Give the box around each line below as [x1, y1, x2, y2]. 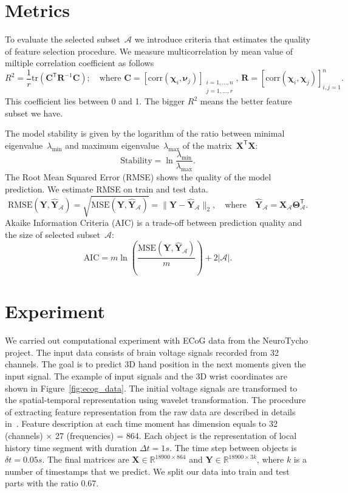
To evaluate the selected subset [5, 33, 120, 46]
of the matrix [182, 138, 232, 151]
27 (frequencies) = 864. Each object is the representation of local [55, 429, 297, 441]
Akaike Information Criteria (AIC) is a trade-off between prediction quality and [5, 216, 302, 228]
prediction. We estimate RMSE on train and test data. [5, 182, 208, 195]
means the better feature [200, 95, 292, 107]
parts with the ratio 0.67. [5, 477, 99, 489]
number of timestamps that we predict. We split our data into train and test [5, 464, 290, 477]
